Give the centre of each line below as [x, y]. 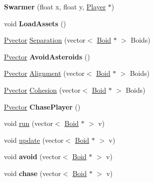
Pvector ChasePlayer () [42, 106]
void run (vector [28, 123]
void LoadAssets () [35, 23]
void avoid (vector [32, 156]
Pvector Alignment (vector [44, 73]
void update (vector [34, 140]
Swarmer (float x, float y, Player [55, 6]
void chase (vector [33, 173]
